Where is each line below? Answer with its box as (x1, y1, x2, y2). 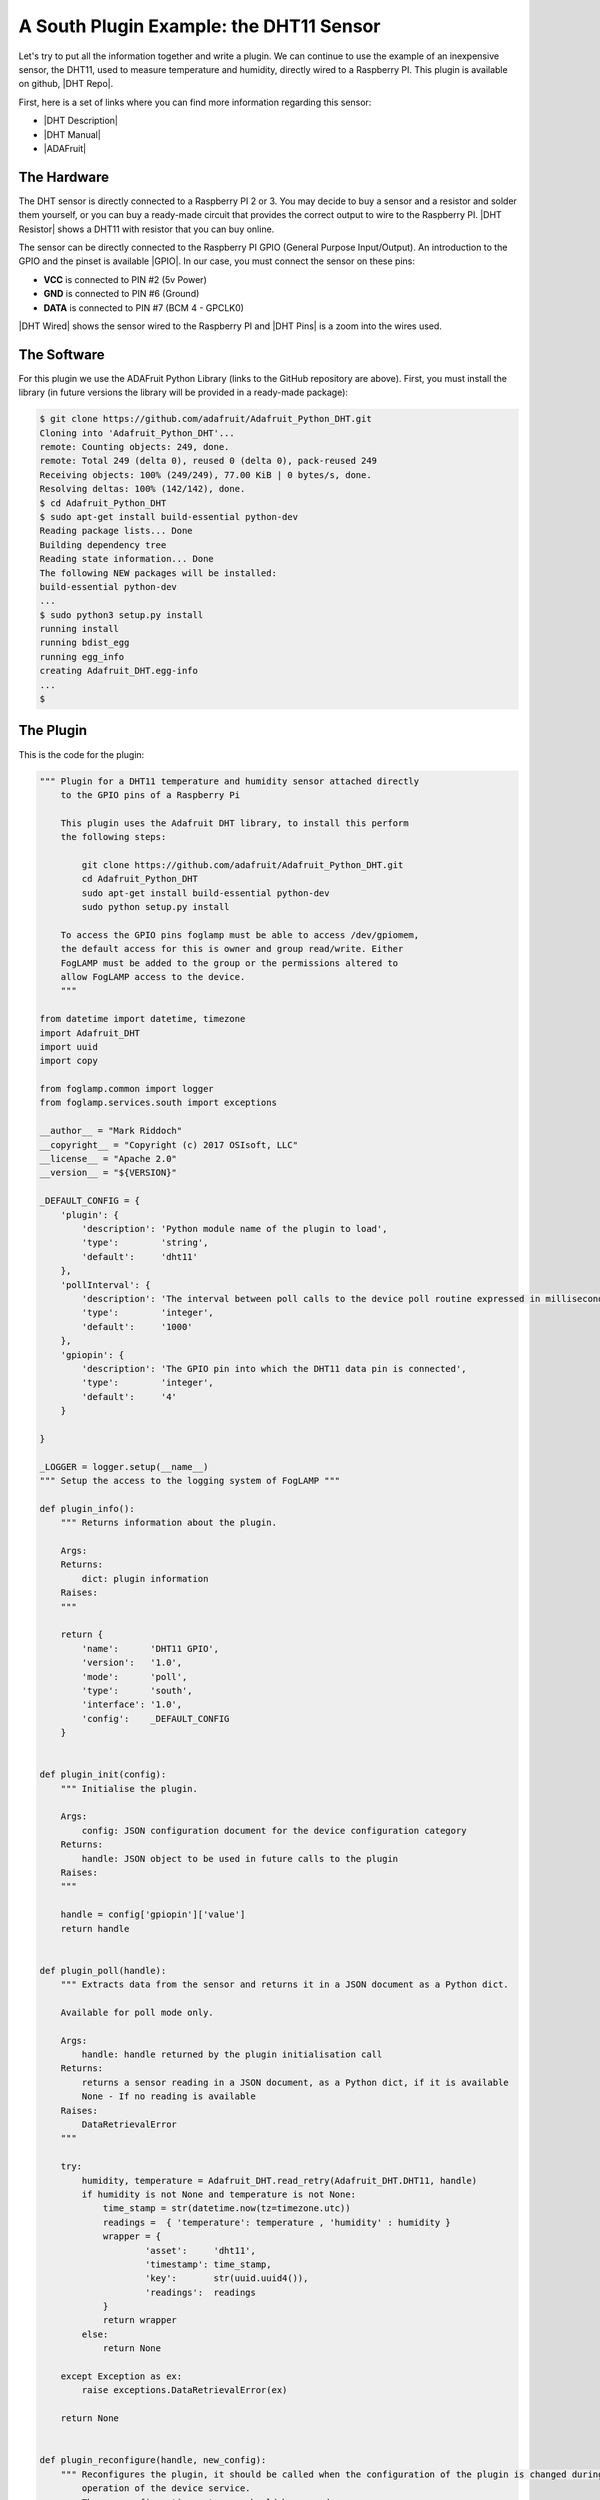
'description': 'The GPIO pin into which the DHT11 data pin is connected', (81, 1363, 467, 1374)
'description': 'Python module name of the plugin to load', (81, 1223, 388, 1234)
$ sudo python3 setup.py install (39, 609, 204, 620)
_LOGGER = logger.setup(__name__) (39, 1461, 209, 1472)
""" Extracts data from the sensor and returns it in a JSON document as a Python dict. (60, 1979, 509, 1990)
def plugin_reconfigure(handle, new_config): (39, 2455, 267, 2466)
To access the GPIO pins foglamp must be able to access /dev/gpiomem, (60, 929, 420, 940)
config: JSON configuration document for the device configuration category (81, 1825, 467, 1836)
